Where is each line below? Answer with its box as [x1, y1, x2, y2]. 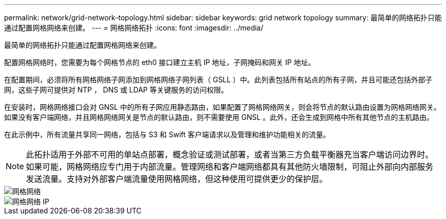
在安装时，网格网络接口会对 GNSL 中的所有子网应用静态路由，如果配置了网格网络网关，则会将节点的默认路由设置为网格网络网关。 [4, 103, 441, 111]
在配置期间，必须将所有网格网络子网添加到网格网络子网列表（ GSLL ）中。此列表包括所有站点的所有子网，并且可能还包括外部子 [4, 75, 433, 84]
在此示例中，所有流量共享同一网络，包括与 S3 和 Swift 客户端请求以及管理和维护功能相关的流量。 [4, 130, 330, 139]
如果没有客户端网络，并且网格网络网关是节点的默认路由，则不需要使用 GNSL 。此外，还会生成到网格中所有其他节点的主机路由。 [4, 113, 434, 121]
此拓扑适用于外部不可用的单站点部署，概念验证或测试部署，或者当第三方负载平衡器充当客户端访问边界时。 [26, 149, 434, 160]
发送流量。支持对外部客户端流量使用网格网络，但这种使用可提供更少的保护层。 [26, 174, 328, 184]
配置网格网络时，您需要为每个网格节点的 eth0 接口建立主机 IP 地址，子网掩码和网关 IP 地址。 [4, 58, 315, 67]
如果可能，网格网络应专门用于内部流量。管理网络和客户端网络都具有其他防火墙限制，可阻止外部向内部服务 [26, 162, 434, 172]
